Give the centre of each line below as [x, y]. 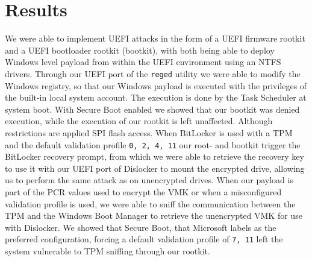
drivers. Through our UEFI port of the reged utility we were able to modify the [153, 73]
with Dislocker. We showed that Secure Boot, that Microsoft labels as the [141, 227]
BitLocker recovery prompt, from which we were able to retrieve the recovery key [154, 156]
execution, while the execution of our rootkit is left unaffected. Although [139, 121]
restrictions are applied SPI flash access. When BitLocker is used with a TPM [149, 132]
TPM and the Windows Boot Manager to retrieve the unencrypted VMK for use [154, 215]
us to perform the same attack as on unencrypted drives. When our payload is [149, 180]
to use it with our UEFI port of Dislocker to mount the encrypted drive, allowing [155, 168]
